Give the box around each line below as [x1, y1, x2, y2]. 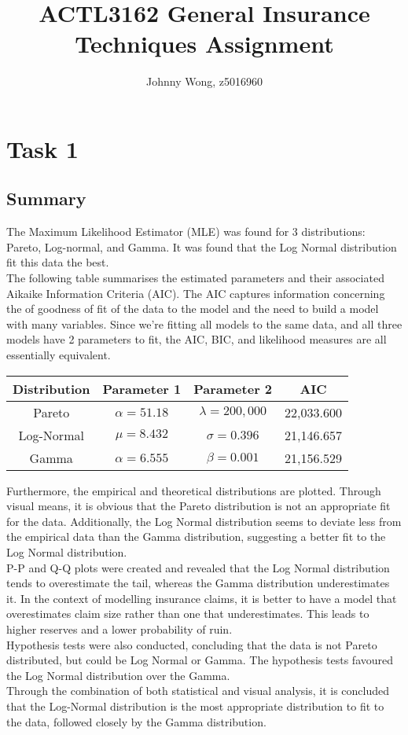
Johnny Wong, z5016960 [146, 73, 263, 90]
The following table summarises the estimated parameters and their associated [6, 270, 384, 286]
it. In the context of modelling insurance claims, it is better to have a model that [6, 590, 397, 606]
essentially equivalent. [6, 347, 111, 363]
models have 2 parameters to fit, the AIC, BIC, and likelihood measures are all [6, 331, 387, 347]
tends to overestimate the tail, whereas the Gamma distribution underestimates [6, 575, 390, 591]
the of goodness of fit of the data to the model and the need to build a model [6, 300, 379, 317]
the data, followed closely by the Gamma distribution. [6, 713, 266, 729]
